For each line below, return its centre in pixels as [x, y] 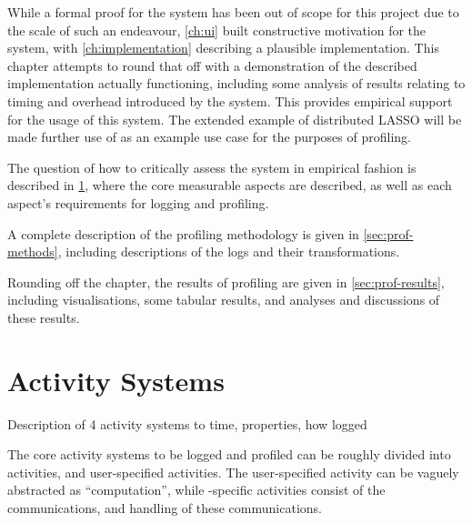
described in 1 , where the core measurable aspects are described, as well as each [230, 185]
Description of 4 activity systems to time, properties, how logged [187, 423]
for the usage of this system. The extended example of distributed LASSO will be [235, 119]
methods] [33, 251]
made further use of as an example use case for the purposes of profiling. [209, 137]
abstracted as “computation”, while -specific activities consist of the [196, 490]
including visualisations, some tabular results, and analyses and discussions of [224, 300]
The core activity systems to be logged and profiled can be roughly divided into [229, 454]
